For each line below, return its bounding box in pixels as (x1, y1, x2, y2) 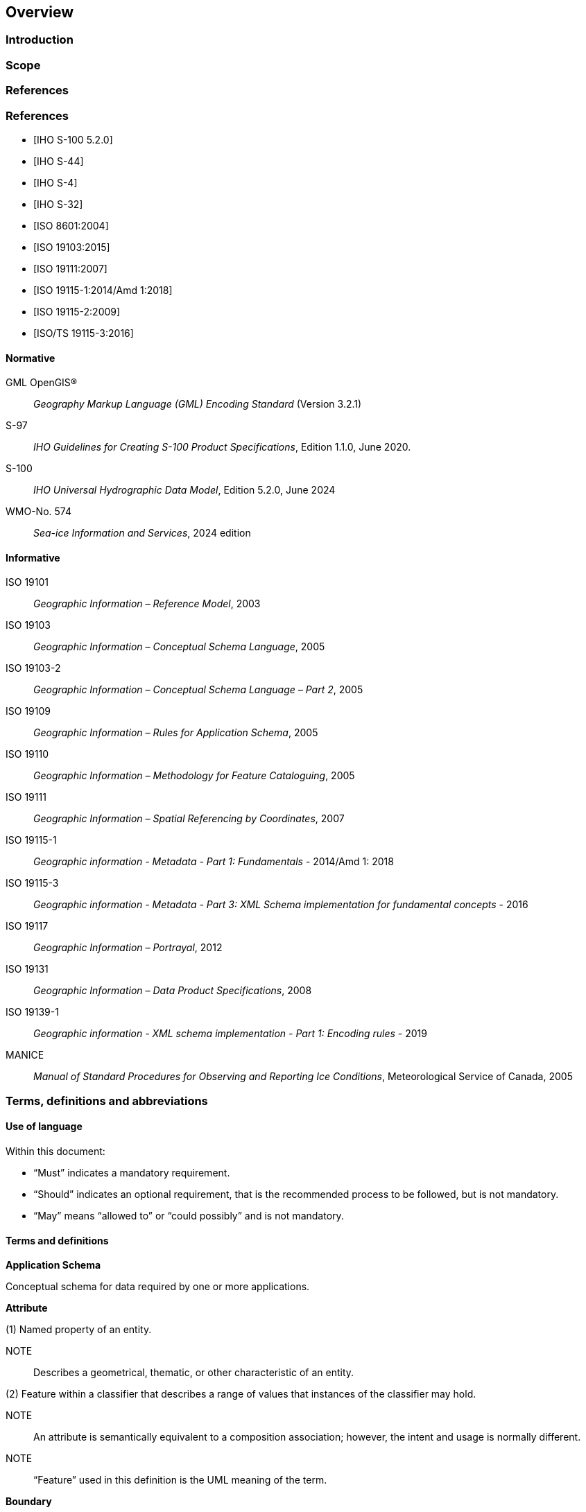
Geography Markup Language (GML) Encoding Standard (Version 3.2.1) (33, 398, 362, 410)
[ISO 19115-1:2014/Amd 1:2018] (33, 284, 173, 296)
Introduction (6, 33, 74, 47)
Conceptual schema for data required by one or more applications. (6, 1280, 310, 1293)
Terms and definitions (6, 1234, 109, 1246)
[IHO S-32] (33, 198, 83, 210)
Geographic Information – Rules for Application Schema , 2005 (33, 727, 318, 739)
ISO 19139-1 (6, 1006, 59, 1018)
